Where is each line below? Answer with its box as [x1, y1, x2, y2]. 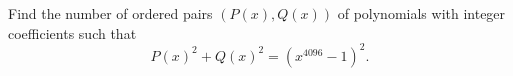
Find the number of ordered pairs [8, 3, 213, 23]
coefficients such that [8, 22, 137, 43]
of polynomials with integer [337, 3, 506, 23]
